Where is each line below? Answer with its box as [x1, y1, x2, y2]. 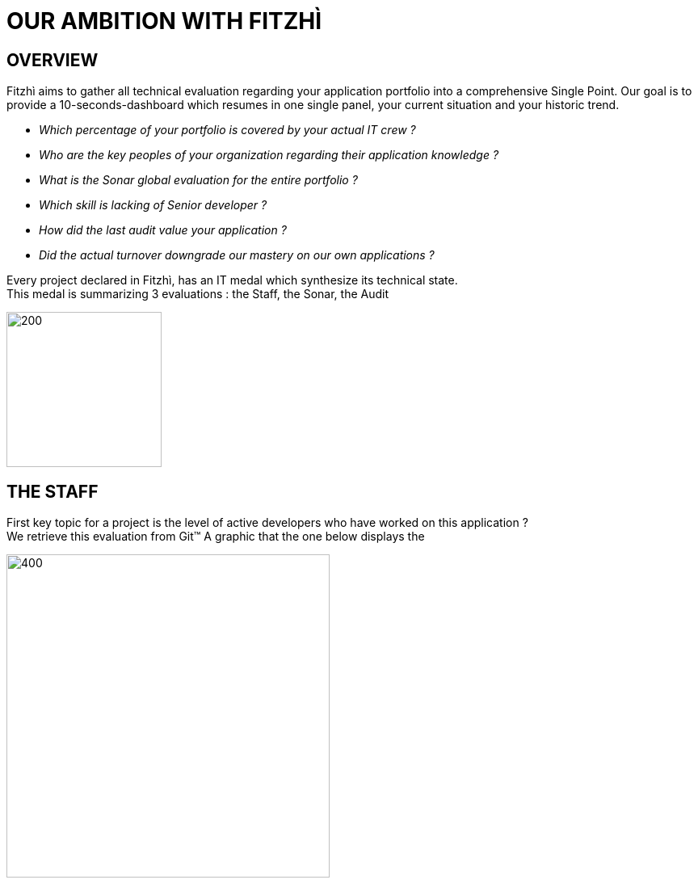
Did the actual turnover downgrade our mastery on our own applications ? [39, 248, 435, 263]
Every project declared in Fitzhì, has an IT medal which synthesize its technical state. [6, 273, 458, 288]
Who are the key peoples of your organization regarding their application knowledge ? [39, 148, 499, 162]
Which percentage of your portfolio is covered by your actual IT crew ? [39, 123, 416, 137]
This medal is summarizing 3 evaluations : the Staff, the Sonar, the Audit [6, 287, 389, 301]
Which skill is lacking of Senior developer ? [39, 198, 267, 213]
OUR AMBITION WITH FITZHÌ [6, 7, 322, 35]
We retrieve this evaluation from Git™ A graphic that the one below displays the [6, 529, 425, 544]
